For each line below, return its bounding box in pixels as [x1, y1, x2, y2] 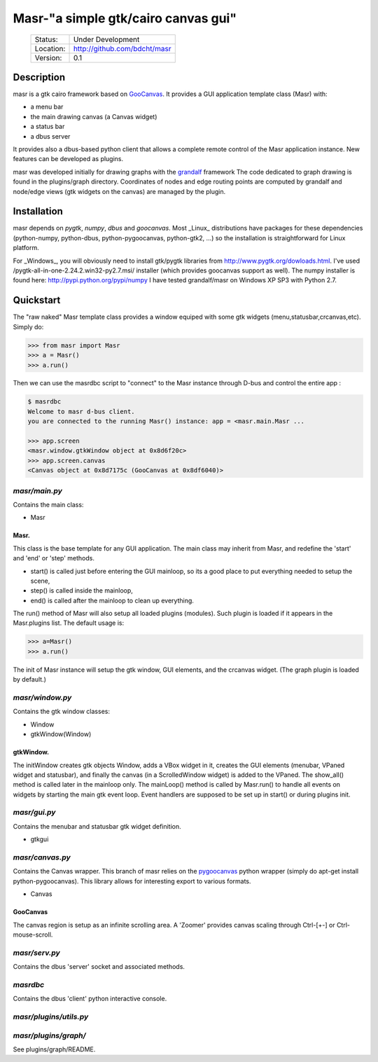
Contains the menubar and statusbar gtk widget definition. [13, 822, 181, 830]
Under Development [73, 34, 140, 44]
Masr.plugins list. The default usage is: [13, 619, 125, 627]
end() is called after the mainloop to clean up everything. [30, 596, 194, 605]
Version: [34, 53, 62, 62]
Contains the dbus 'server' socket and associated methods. [13, 963, 185, 971]
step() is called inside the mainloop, [30, 586, 133, 595]
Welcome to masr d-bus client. [27, 407, 136, 415]
